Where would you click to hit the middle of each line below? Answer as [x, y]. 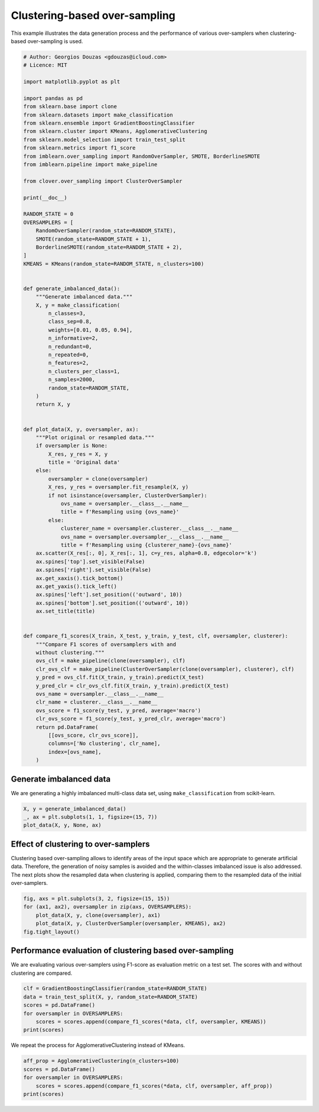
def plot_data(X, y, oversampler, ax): [81, 429]
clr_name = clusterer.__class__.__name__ [97, 702]
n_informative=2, [73, 338]
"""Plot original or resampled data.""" [95, 437]
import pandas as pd [53, 98]
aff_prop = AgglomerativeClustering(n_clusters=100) [101, 1061]
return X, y [53, 404]
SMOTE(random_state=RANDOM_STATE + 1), [94, 239]
